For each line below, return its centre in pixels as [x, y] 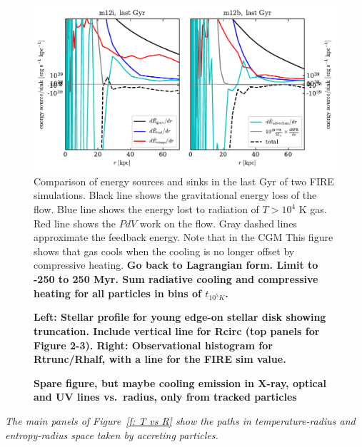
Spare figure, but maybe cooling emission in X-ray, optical [180, 382]
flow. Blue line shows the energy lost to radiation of [146, 209]
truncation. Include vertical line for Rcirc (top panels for [177, 330]
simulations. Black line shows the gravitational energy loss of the [175, 195]
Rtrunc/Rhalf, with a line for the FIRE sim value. [160, 359]
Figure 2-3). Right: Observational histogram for [153, 345]
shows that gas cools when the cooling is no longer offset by [164, 251]
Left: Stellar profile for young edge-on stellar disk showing [180, 317]
